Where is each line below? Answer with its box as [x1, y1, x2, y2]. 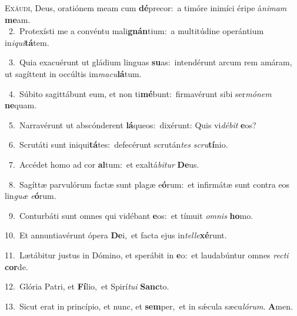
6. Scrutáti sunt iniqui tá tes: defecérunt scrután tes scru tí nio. [8, 138, 228, 151]
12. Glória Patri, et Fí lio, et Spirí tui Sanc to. [5, 280, 169, 292]
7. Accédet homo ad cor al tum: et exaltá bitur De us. [8, 158, 199, 170]
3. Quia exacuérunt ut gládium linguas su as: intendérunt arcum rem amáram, [8, 56, 292, 68]
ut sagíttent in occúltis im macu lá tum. [5, 67, 142, 79]
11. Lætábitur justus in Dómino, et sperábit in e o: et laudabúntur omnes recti [5, 248, 289, 261]
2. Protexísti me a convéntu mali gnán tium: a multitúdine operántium [8, 25, 264, 37]
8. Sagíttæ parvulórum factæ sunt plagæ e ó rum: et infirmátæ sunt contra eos [8, 178, 290, 190]
